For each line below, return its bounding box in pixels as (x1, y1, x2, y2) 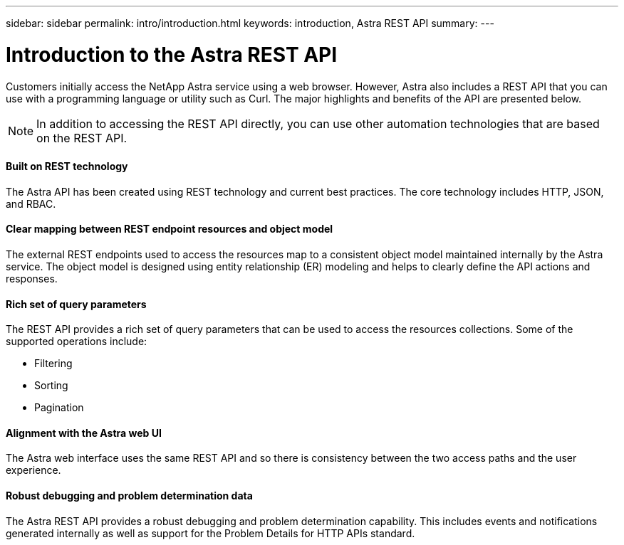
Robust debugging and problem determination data (6, 489, 253, 502)
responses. (6, 272, 58, 285)
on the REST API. (36, 130, 128, 145)
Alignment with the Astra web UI (6, 426, 162, 439)
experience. (6, 464, 61, 477)
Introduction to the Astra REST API (6, 42, 338, 67)
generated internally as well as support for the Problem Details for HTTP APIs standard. (6, 527, 415, 539)
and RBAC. (6, 197, 56, 210)
